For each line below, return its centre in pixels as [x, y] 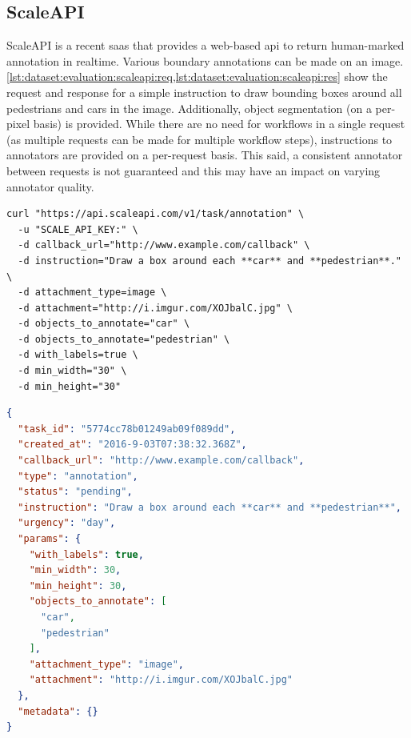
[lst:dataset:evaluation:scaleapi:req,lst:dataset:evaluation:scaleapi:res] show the [197, 76]
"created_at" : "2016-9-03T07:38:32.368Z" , [132, 445]
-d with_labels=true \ [78, 355]
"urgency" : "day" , [67, 523]
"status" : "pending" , [75, 492]
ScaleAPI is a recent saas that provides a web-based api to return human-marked [205, 45]
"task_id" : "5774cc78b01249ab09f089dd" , [127, 429]
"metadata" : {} [58, 711]
